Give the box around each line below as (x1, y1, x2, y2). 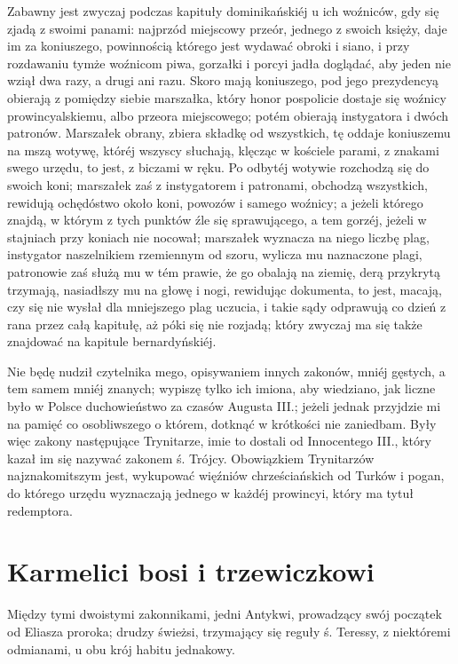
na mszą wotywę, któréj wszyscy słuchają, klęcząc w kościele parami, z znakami (7, 140, 439, 159)
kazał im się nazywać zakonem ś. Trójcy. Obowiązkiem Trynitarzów (7, 448, 375, 467)
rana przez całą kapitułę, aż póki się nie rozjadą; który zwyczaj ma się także (7, 314, 422, 333)
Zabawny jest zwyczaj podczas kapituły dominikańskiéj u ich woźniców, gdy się (7, 2, 439, 20)
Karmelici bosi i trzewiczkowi (7, 553, 375, 589)
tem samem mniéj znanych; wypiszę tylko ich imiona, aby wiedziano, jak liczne (7, 379, 436, 398)
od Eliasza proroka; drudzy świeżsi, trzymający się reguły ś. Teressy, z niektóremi (7, 621, 451, 640)
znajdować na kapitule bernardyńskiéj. (7, 332, 217, 351)
